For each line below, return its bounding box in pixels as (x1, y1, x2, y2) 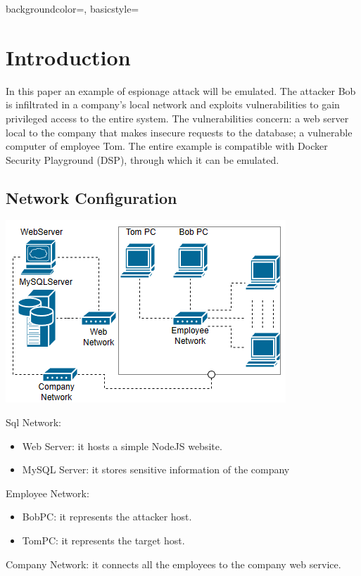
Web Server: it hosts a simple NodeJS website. (22, 438, 222, 453)
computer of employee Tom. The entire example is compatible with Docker (6, 139, 328, 153)
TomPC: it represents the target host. (22, 533, 185, 548)
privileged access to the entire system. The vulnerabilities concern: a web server (6, 110, 349, 125)
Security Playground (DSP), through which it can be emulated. (6, 152, 279, 167)
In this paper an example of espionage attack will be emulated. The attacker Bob (6, 83, 356, 98)
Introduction (6, 42, 131, 71)
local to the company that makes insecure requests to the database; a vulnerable (6, 124, 353, 139)
